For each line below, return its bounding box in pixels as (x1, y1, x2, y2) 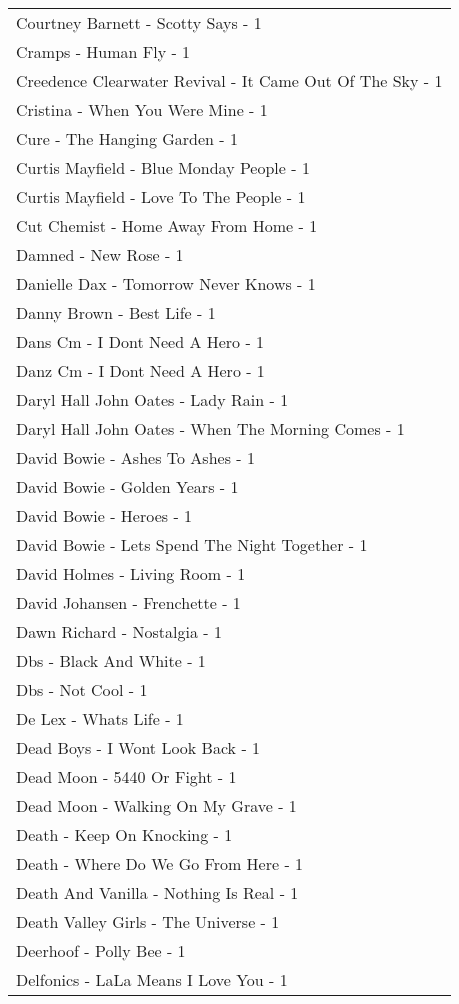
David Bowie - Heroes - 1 (16, 504, 193, 527)
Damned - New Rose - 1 (16, 243, 184, 266)
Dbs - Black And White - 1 (16, 649, 206, 672)
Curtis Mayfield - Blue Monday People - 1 (16, 156, 310, 179)
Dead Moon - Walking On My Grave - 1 (16, 794, 297, 817)
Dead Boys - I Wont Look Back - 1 (16, 736, 261, 759)
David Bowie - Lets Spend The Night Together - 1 (16, 533, 368, 556)
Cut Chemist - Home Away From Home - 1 (16, 214, 318, 237)
